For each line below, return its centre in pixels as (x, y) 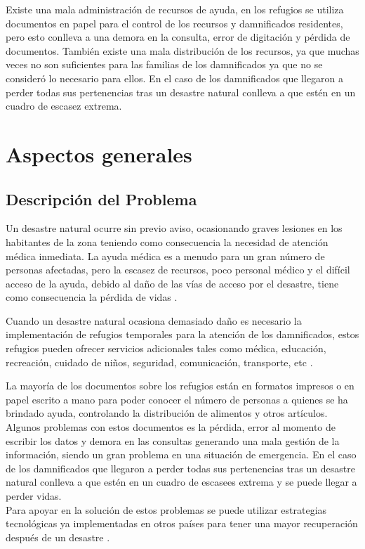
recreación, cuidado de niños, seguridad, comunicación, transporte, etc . (159, 362)
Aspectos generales (99, 154)
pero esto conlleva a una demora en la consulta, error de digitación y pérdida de (178, 37)
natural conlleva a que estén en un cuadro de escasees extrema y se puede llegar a (181, 482)
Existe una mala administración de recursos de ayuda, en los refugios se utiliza (175, 9)
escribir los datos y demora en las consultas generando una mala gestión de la (173, 440)
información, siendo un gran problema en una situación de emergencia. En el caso (181, 454)
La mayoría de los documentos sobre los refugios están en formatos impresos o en (180, 386)
